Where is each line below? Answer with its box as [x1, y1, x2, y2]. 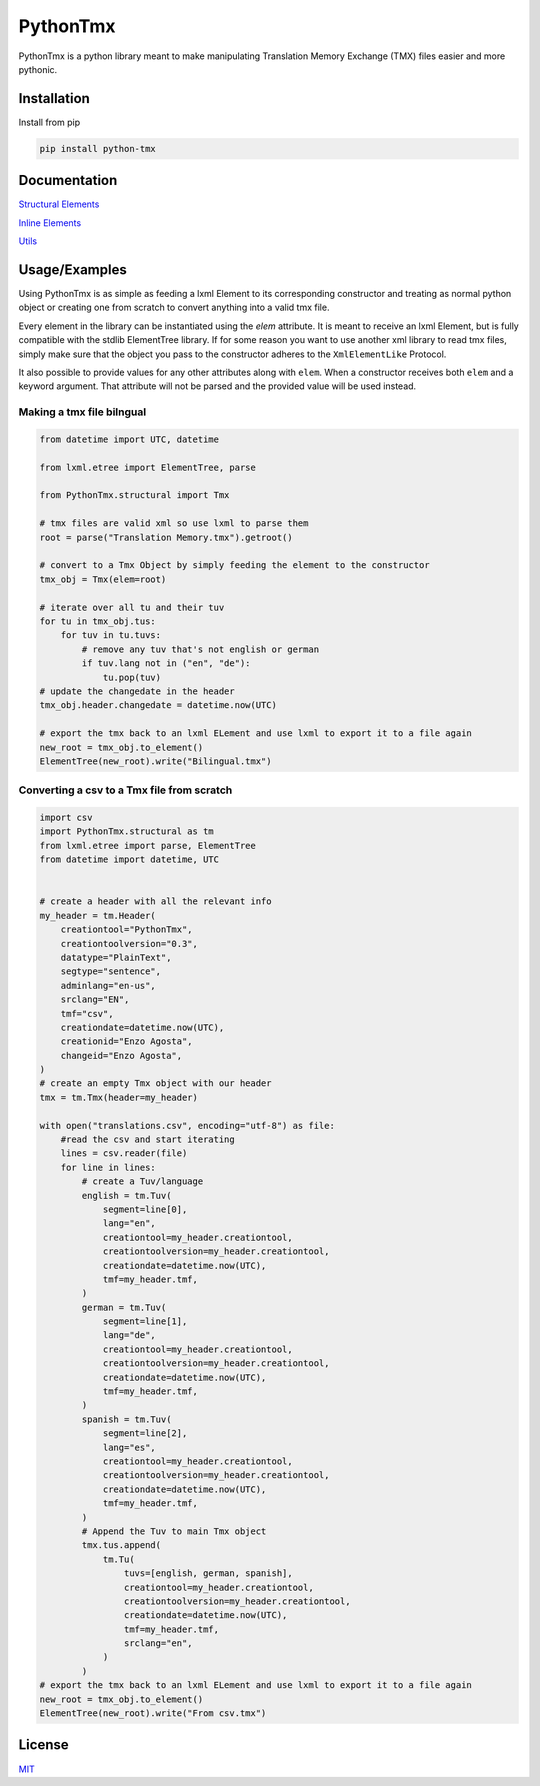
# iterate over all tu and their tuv [39, 601, 225, 613]
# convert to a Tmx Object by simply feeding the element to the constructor [39, 560, 430, 571]
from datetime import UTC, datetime [39, 433, 220, 445]
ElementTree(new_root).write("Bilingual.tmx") [39, 755, 272, 767]
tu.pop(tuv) [102, 671, 162, 683]
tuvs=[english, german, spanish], [123, 1568, 294, 1579]
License [18, 1736, 69, 1754]
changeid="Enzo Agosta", [60, 1050, 183, 1061]
